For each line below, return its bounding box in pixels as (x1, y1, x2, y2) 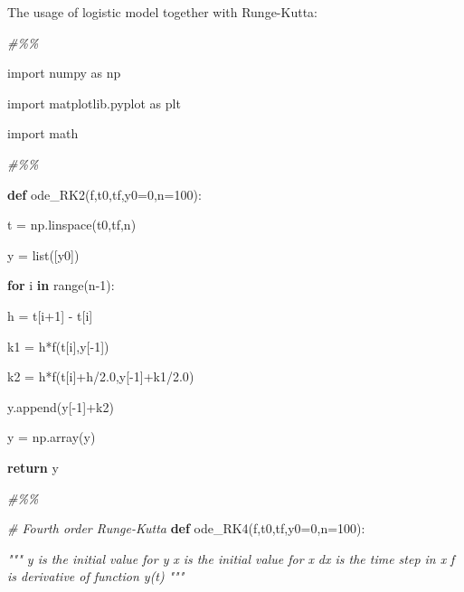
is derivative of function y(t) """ (7, 567, 185, 586)
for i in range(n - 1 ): (7, 276, 115, 295)
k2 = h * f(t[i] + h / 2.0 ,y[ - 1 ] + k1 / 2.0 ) (7, 367, 194, 386)
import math (7, 124, 79, 143)
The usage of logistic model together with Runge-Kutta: (7, 3, 317, 21)
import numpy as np (7, 63, 121, 82)
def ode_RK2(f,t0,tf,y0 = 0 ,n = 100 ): (7, 184, 202, 203)
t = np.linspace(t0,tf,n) (7, 215, 137, 234)
